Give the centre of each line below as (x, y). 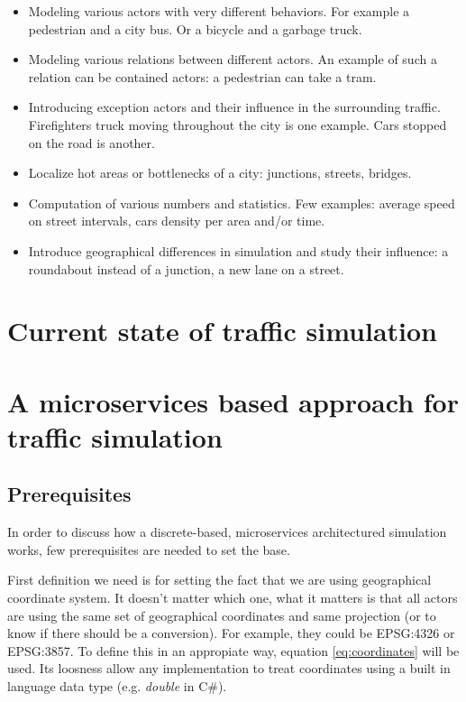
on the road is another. (91, 142)
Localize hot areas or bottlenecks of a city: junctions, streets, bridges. (220, 173)
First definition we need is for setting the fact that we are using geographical (219, 580)
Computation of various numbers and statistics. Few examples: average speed (242, 203)
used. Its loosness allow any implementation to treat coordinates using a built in (229, 668)
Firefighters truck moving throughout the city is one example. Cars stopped (238, 124)
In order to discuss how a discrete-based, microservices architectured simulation (227, 532)
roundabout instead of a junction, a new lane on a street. (186, 268)
